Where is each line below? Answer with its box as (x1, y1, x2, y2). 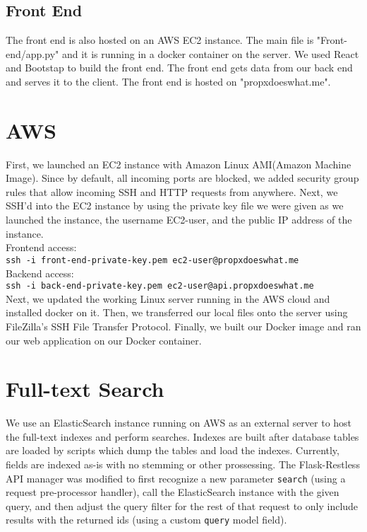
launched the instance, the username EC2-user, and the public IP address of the (6, 212, 352, 227)
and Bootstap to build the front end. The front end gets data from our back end (6, 60, 353, 75)
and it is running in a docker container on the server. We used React (61, 46, 359, 61)
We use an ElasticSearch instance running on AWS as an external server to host (6, 415, 352, 430)
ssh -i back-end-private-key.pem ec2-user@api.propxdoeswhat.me (6, 281, 314, 291)
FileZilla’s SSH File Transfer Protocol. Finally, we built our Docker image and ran (6, 318, 361, 333)
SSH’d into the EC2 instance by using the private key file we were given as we (6, 198, 344, 213)
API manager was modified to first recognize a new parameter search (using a (6, 470, 346, 485)
